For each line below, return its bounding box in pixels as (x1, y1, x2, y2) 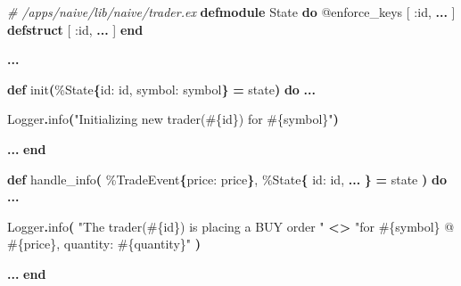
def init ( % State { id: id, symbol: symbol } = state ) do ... (7, 79, 316, 98)
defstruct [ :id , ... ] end (7, 20, 144, 38)
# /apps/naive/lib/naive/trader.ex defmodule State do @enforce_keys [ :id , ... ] (7, 3, 456, 20)
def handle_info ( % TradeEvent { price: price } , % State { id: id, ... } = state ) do (7, 169, 447, 188)
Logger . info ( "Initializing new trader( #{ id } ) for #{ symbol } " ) (7, 110, 339, 128)
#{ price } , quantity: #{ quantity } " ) (7, 234, 201, 253)
